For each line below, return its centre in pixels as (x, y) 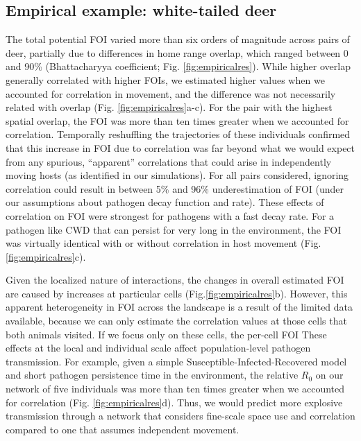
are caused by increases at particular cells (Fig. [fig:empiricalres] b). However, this (177, 293)
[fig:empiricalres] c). (46, 256)
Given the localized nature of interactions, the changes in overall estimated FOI (175, 280)
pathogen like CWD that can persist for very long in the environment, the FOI (174, 229)
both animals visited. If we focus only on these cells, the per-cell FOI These (166, 334)
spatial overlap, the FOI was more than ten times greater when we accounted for (177, 120)
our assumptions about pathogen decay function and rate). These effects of (165, 202)
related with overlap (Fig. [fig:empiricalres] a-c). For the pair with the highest (169, 107)
